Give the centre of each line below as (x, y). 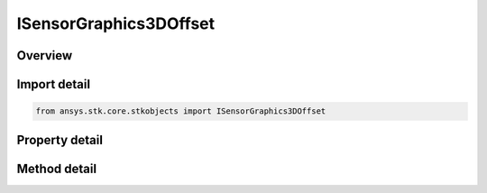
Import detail (53, 84)
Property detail (60, 140)
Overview (45, 55)
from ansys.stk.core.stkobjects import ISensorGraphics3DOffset (181, 111)
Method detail (57, 168)
